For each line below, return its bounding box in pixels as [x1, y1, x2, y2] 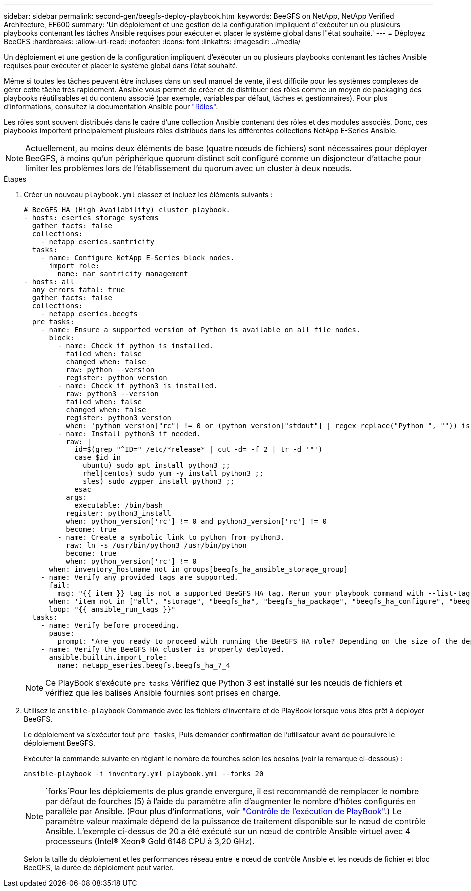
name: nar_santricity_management [57, 270, 188, 278]
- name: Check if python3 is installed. [57, 382, 218, 390]
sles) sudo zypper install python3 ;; [83, 477, 235, 485]
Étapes [4, 175, 27, 183]
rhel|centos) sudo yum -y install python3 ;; [83, 469, 264, 477]
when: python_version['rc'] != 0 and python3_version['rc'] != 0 [66, 517, 327, 525]
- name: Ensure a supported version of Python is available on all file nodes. [40, 326, 361, 334]
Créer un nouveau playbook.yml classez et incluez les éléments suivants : [24, 190, 273, 199]
